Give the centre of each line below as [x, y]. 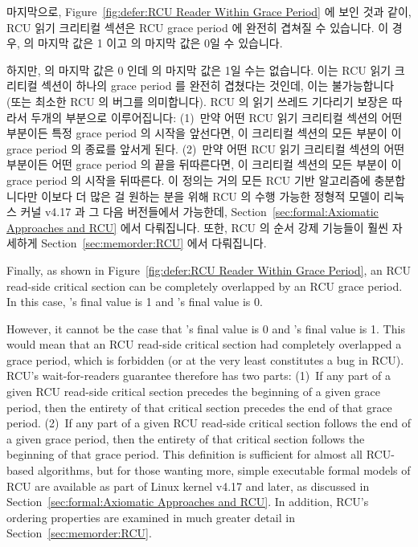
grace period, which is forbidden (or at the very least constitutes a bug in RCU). [205, 359]
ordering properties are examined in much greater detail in [151, 517]
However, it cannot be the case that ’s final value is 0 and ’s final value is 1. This [206, 328]
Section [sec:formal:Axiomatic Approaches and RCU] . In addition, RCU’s [188, 502]
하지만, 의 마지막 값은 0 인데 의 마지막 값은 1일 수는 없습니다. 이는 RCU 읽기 [199, 69]
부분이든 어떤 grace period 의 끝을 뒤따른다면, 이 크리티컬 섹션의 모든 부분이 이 [204, 164]
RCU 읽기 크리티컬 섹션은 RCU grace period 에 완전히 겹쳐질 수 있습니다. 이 [198, 27]
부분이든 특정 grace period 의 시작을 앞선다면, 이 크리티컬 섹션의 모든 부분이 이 [204, 133]
